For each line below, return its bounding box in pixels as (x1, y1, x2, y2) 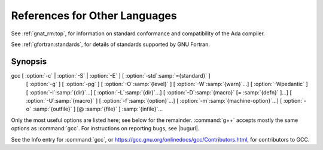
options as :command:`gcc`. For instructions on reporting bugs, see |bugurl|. (11, 125, 200, 132)
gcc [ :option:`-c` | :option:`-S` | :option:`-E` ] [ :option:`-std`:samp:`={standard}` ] (11, 72, 211, 79)
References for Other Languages (11, 9, 177, 22)
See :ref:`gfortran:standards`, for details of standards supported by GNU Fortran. (11, 41, 211, 48)
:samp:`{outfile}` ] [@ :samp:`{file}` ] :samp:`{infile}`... (32, 105, 163, 113)
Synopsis (11, 56, 47, 66)
